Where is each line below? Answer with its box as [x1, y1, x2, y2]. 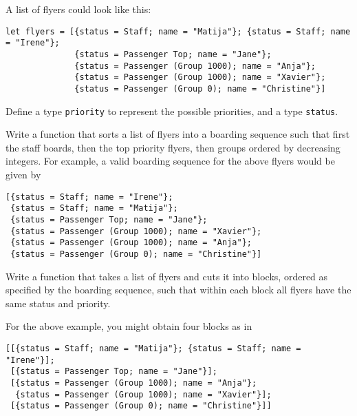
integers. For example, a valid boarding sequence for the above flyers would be [6, 154, 335, 168]
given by [6, 167, 41, 181]
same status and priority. [6, 295, 111, 310]
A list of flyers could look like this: [6, 2, 151, 16]
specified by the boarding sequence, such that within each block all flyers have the [6, 282, 351, 297]
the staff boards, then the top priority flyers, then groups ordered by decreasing [6, 140, 340, 154]
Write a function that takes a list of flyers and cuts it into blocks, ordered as [6, 269, 328, 283]
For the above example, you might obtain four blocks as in [6, 319, 252, 333]
